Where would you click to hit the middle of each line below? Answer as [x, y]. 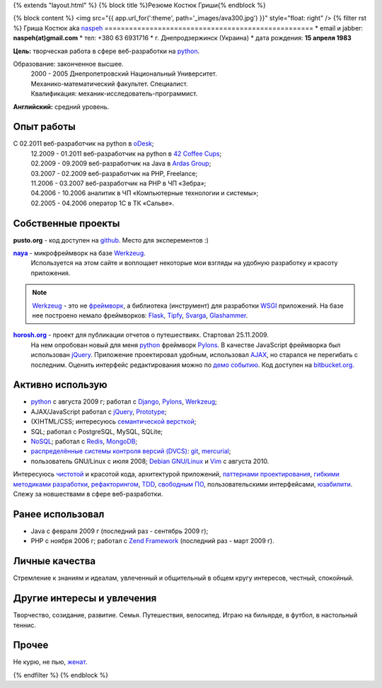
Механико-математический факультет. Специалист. [109, 83]
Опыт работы [44, 127]
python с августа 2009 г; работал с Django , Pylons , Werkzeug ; [124, 402]
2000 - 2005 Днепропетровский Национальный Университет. [124, 74]
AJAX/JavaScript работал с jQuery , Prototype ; [99, 412]
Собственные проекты [66, 223]
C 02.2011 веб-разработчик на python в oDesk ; [83, 144]
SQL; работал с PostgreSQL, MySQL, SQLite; [97, 431]
